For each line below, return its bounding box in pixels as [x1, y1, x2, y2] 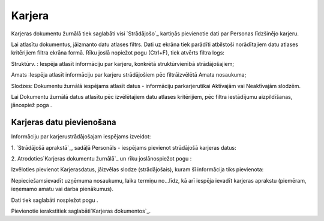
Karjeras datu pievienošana [11, 117, 116, 128]
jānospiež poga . [11, 102, 52, 109]
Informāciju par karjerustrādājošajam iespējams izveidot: [11, 133, 151, 140]
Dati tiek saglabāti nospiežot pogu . [11, 196, 98, 204]
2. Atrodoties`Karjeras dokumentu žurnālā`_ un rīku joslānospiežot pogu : [11, 155, 192, 162]
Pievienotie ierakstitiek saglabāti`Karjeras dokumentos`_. [11, 207, 151, 214]
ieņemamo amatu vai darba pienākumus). [11, 186, 114, 193]
